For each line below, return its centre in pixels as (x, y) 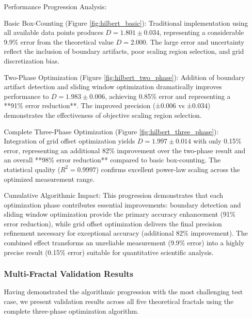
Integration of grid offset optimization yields (70, 141)
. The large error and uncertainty (195, 41)
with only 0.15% (218, 141)
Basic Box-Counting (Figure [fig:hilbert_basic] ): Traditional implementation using (126, 23)
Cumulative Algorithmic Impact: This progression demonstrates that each (114, 195)
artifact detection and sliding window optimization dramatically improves (113, 87)
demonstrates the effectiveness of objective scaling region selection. (103, 115)
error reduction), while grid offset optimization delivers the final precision (113, 223)
